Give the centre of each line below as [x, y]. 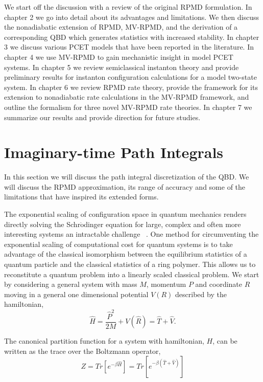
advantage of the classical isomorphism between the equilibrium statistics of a [126, 254]
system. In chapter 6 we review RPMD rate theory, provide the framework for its [131, 87]
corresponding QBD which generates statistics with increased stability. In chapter [132, 37]
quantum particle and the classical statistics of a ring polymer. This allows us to [130, 264]
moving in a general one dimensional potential [76, 294]
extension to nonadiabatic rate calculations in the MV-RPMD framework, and [127, 97]
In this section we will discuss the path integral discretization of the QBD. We [127, 177]
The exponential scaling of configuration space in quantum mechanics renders [125, 214]
